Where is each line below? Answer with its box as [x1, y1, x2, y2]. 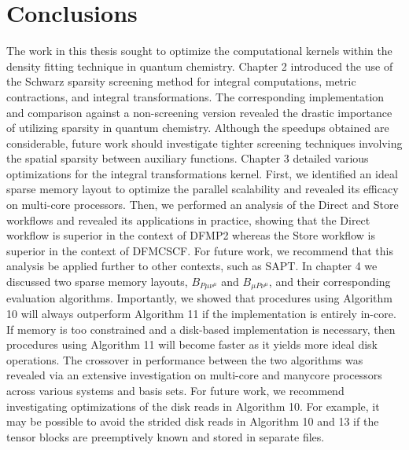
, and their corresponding [268, 273, 391, 290]
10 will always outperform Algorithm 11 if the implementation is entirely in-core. [6, 305, 396, 322]
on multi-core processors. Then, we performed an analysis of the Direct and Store [6, 196, 399, 213]
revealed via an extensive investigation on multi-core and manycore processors [6, 367, 382, 383]
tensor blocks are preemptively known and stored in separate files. [6, 428, 325, 445]
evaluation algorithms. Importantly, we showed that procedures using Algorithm [6, 290, 392, 306]
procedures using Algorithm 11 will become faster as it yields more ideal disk [6, 336, 378, 353]
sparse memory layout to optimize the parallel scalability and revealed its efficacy [6, 181, 399, 197]
